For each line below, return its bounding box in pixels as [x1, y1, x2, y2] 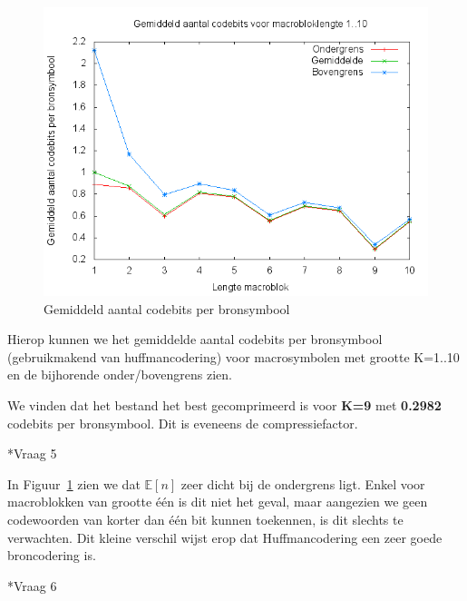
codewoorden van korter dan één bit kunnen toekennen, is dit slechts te [7, 509, 404, 528]
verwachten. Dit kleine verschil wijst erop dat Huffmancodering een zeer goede [7, 527, 443, 547]
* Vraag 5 [7, 444, 57, 463]
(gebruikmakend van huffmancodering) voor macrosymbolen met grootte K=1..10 [7, 347, 460, 366]
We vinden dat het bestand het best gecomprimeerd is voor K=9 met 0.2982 [7, 395, 442, 414]
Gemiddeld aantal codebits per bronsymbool [44, 299, 290, 318]
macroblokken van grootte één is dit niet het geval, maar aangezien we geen [7, 492, 428, 511]
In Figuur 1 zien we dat [7, 474, 141, 493]
